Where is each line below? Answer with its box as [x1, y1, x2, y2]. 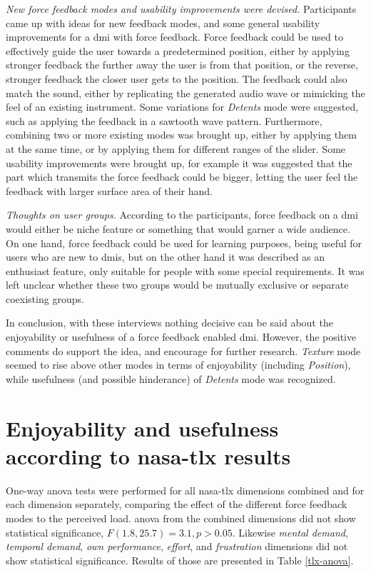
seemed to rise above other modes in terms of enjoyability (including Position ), [6, 357, 351, 372]
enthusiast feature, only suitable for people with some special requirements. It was [6, 263, 365, 278]
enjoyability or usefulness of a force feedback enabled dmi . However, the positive [6, 329, 357, 344]
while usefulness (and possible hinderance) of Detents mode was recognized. [6, 371, 336, 386]
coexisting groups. [6, 291, 84, 306]
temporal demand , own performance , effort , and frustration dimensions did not [6, 539, 348, 554]
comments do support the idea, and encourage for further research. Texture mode [6, 343, 361, 358]
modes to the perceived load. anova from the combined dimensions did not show [6, 510, 356, 525]
